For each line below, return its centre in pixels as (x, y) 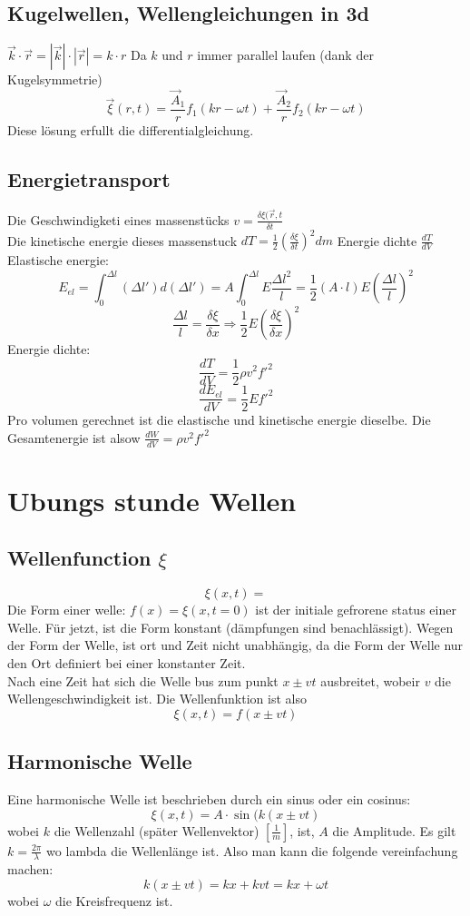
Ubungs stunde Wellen (152, 500)
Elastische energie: (58, 260)
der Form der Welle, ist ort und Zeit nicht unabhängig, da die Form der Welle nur (235, 645)
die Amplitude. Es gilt (394, 830)
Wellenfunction (79, 558)
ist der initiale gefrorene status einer (356, 610)
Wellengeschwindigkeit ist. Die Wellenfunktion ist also (157, 699)
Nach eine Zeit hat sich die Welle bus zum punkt (143, 680)
